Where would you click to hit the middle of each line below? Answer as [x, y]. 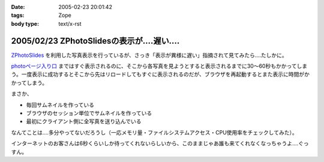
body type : [25, 23]
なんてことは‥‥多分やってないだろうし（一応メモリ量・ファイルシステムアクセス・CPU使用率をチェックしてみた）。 [154, 132]
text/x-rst [70, 23]
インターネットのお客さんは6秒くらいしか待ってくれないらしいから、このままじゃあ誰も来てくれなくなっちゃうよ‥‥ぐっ [160, 143]
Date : [18, 7]
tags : [18, 16]
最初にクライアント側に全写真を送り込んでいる [84, 121]
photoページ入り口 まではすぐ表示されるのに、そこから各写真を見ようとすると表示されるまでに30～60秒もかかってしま [159, 66]
